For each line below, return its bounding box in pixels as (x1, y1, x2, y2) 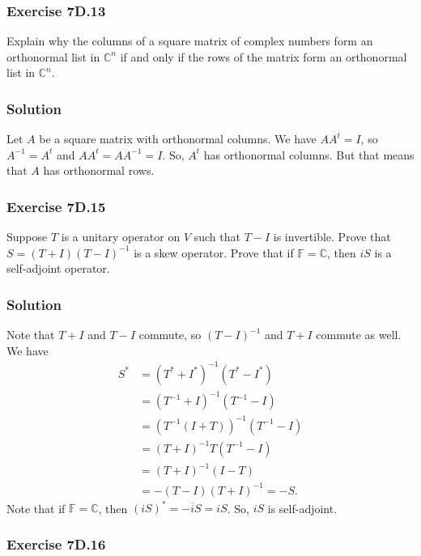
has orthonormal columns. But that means (203, 146, 415, 163)
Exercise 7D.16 (6, 533, 106, 554)
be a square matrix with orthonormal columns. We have (39, 130, 317, 147)
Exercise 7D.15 (6, 196, 106, 216)
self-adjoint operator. (6, 260, 110, 277)
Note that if (6, 499, 66, 516)
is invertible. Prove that (273, 228, 391, 245)
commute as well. (316, 326, 402, 343)
